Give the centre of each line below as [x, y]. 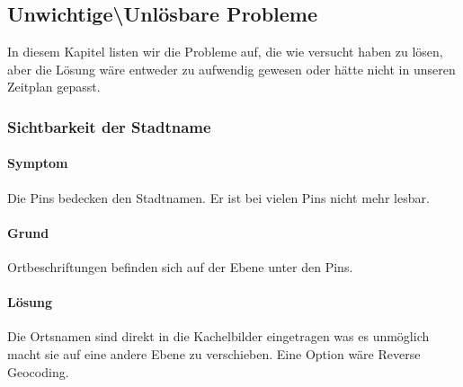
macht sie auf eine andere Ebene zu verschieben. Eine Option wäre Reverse [214, 354]
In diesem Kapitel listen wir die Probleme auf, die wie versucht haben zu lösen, [225, 52]
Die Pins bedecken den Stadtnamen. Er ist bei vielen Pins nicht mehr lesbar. [218, 197]
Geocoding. [38, 371]
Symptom [38, 163]
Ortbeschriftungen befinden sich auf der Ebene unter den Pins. [180, 267]
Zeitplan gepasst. [54, 87]
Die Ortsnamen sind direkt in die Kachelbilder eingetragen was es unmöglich [218, 336]
